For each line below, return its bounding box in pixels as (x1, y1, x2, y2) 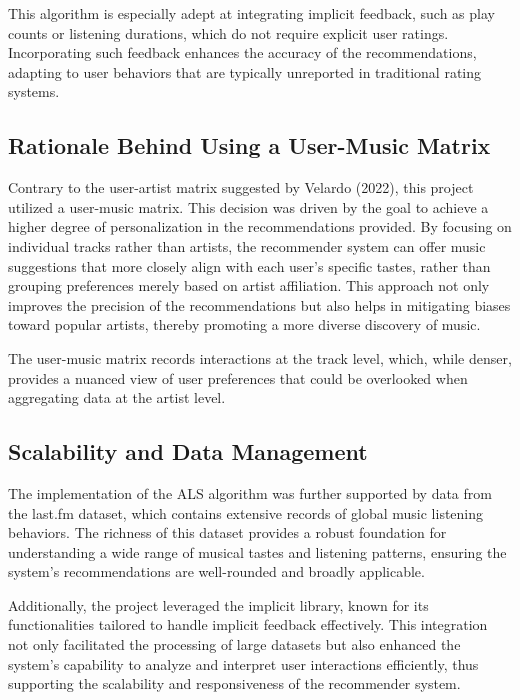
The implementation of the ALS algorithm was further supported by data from (8, 482, 492, 503)
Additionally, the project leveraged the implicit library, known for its (8, 594, 429, 615)
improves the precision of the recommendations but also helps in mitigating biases (8, 294, 511, 315)
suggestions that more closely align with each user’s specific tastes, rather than (8, 255, 491, 276)
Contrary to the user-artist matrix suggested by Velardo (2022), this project (8, 177, 474, 198)
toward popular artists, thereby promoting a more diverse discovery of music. (8, 314, 481, 335)
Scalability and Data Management (8, 436, 368, 467)
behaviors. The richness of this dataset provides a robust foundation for (8, 522, 447, 543)
